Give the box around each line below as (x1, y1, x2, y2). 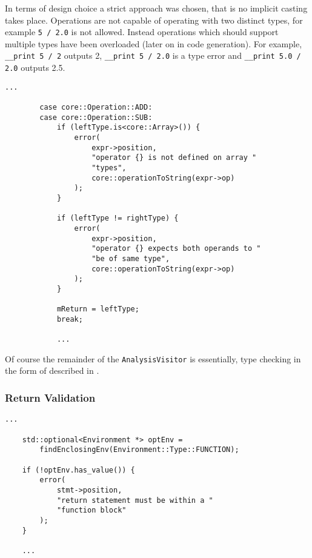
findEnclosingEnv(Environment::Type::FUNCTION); (39, 445, 239, 454)
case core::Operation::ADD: (39, 103, 153, 112)
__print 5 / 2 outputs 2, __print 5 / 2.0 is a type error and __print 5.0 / (5, 49, 301, 62)
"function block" (56, 506, 127, 515)
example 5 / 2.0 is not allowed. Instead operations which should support (5, 25, 279, 38)
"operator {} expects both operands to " (91, 244, 261, 253)
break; (56, 314, 83, 324)
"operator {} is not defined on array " (91, 153, 257, 162)
